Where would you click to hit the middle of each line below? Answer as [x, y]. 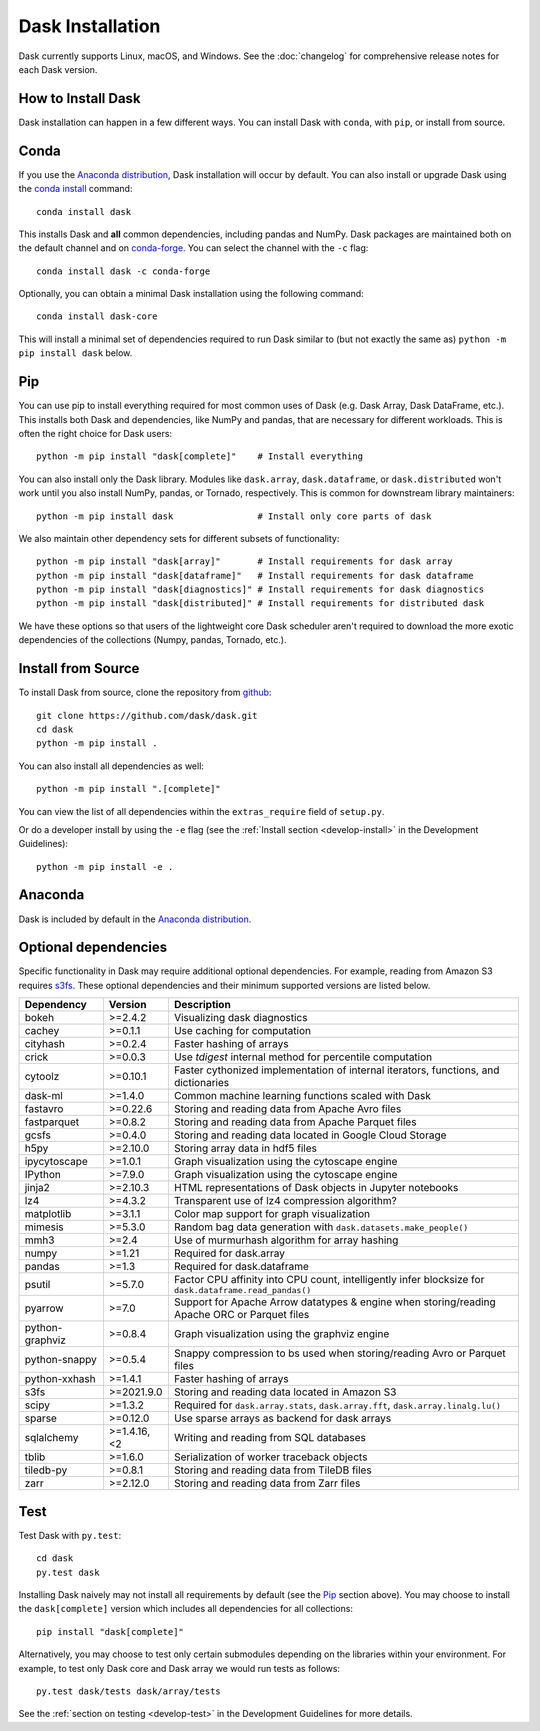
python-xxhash [60, 1379]
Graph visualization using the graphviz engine [281, 1334]
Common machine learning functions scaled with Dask [302, 1096]
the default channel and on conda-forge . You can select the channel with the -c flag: [193, 248]
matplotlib [48, 1214]
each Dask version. [58, 69]
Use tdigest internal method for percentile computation [303, 1057]
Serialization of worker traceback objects [270, 1457]
